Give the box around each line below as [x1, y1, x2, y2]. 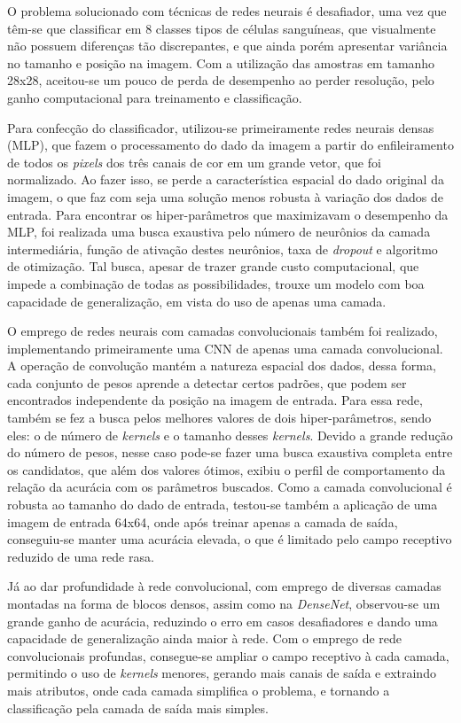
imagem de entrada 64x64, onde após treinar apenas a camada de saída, [7, 512, 398, 531]
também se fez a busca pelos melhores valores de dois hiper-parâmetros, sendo [7, 408, 432, 427]
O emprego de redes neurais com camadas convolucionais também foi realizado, [7, 322, 438, 340]
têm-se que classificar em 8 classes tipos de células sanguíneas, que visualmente [7, 19, 436, 37]
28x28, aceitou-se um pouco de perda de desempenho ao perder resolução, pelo [7, 71, 434, 89]
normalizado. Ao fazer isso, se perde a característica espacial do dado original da [7, 170, 444, 189]
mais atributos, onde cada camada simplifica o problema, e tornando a [7, 680, 390, 699]
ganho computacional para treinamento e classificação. [7, 88, 302, 106]
